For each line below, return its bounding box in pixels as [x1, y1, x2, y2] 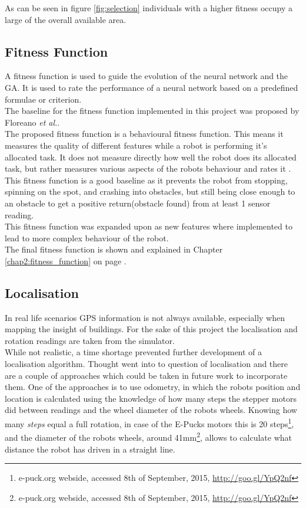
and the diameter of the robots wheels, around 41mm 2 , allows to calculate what [5, 430, 292, 443]
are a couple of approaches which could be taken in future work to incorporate [5, 369, 288, 381]
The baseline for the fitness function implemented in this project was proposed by [5, 104, 300, 117]
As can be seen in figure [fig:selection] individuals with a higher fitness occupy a [5, 2, 292, 14]
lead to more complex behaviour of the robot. [5, 231, 169, 244]
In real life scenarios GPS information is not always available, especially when [5, 311, 285, 323]
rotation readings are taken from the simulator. [5, 334, 175, 346]
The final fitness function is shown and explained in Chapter [5, 243, 223, 255]
